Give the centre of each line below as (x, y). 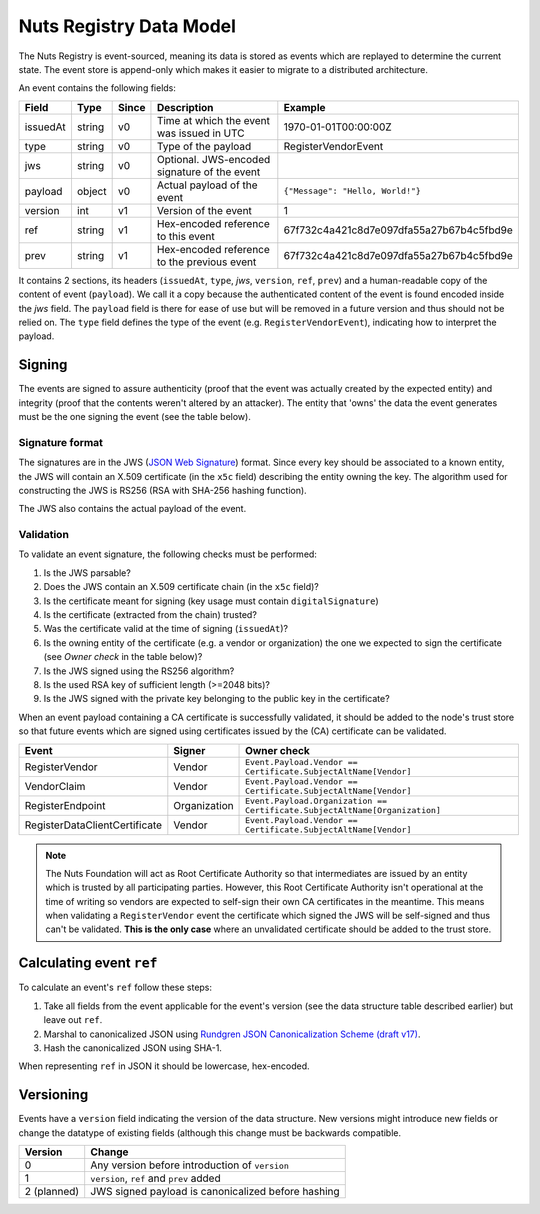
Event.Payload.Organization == (316, 800)
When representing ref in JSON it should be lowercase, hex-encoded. (164, 1066)
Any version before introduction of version (190, 1165)
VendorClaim (55, 786)
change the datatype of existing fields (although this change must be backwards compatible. (210, 1132)
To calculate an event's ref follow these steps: (115, 987)
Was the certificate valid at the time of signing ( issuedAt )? (166, 629)
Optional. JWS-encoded (213, 159)
